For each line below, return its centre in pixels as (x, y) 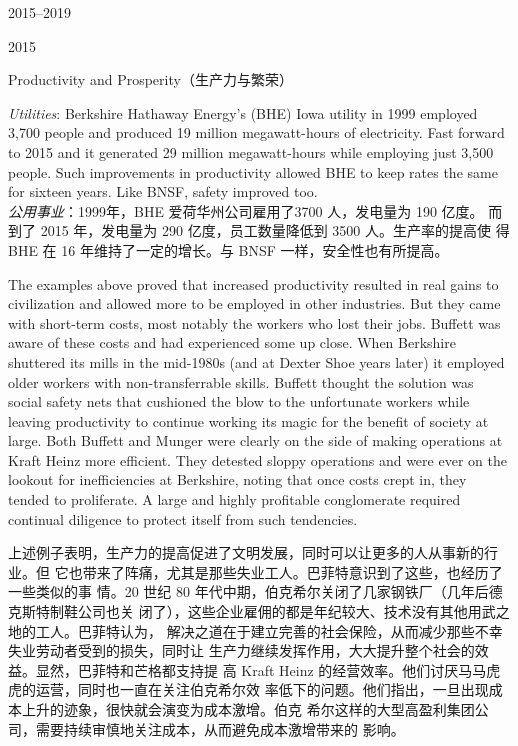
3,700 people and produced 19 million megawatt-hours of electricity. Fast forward (256, 132)
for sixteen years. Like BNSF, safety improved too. (163, 191)
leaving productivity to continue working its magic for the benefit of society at (248, 420)
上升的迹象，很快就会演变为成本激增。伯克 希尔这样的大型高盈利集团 (248, 709)
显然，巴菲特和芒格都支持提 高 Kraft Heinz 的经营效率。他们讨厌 (247, 669)
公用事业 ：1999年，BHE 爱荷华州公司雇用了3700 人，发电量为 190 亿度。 (246, 210)
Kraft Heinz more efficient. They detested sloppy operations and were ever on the (257, 459)
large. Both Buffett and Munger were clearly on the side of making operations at (255, 440)
